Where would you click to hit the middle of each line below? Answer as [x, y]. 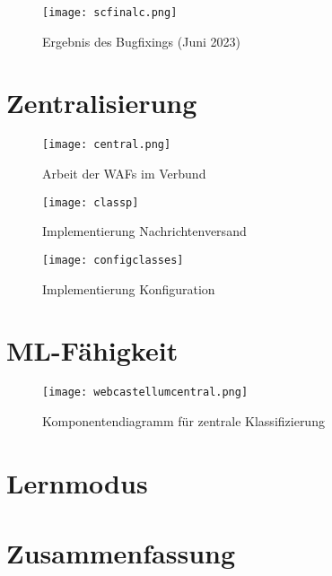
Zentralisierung [102, 103]
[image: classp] [91, 202]
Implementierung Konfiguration [129, 288]
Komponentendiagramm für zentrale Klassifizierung [183, 420]
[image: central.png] [107, 145]
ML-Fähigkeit [92, 350]
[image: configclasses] [113, 260]
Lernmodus [77, 482]
